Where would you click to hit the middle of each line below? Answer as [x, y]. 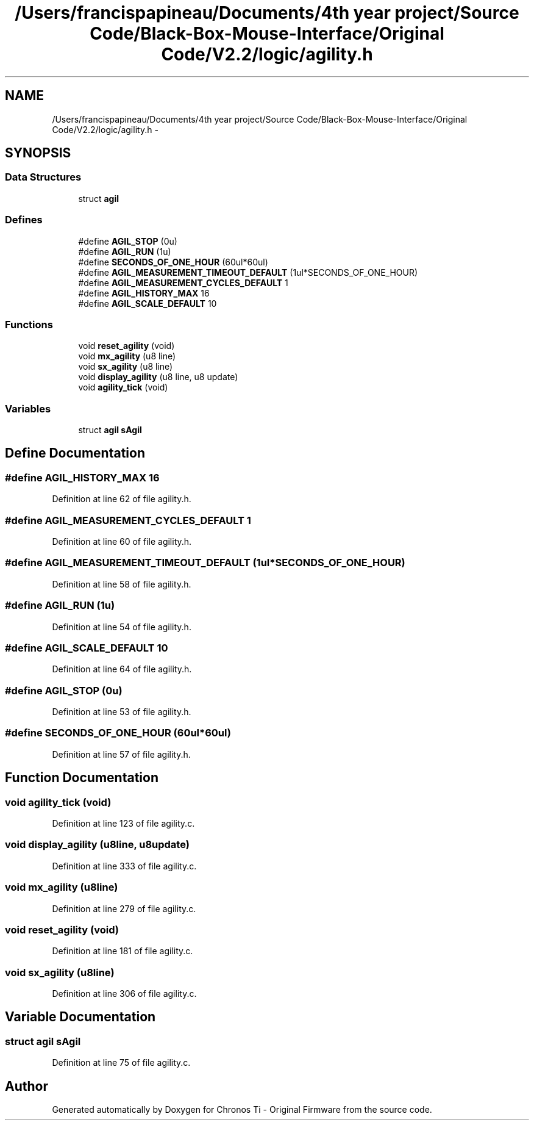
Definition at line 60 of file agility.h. [122, 542]
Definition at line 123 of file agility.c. [123, 823]
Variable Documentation [80, 1017]
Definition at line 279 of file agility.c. [124, 908]
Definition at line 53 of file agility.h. [122, 712]
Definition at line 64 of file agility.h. [122, 669]
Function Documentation [82, 778]
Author [27, 1086]
